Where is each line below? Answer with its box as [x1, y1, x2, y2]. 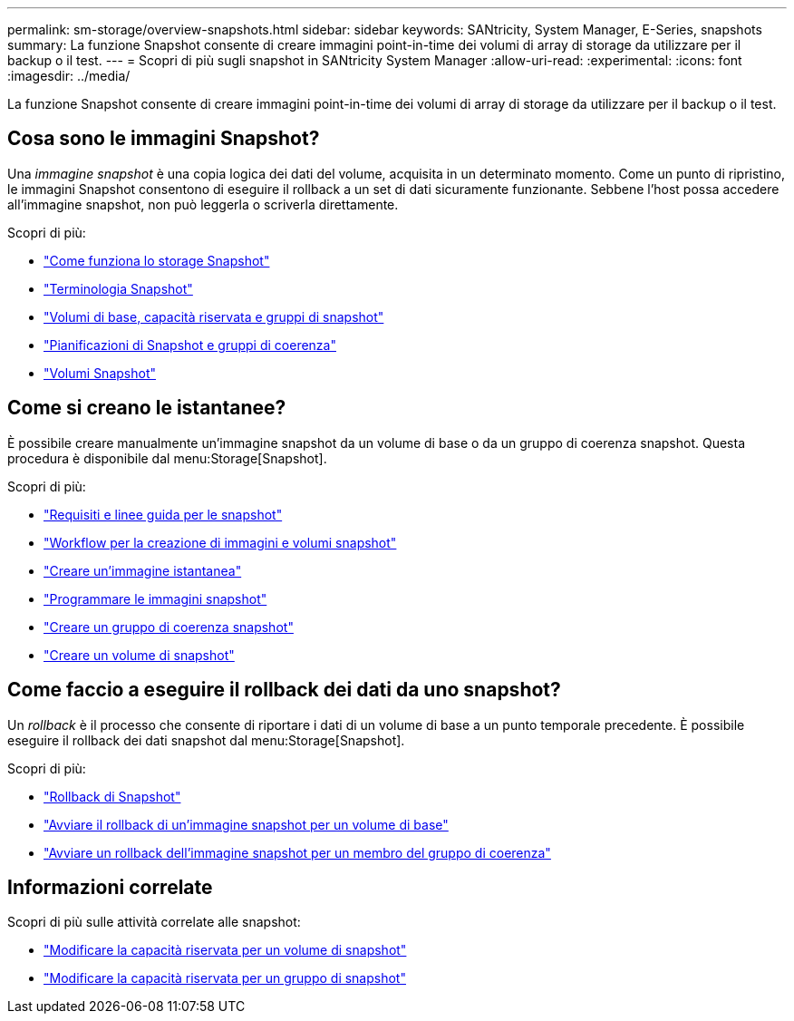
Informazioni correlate [7, 875, 213, 899]
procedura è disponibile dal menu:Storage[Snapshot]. [7, 450, 327, 466]
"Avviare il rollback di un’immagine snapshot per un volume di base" [44, 816, 449, 832]
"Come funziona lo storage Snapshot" [44, 252, 270, 268]
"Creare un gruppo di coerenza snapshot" [44, 618, 294, 635]
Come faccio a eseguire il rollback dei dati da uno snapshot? [7, 678, 561, 702]
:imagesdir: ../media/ [7, 68, 131, 83]
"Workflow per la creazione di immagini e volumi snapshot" [44, 534, 397, 550]
